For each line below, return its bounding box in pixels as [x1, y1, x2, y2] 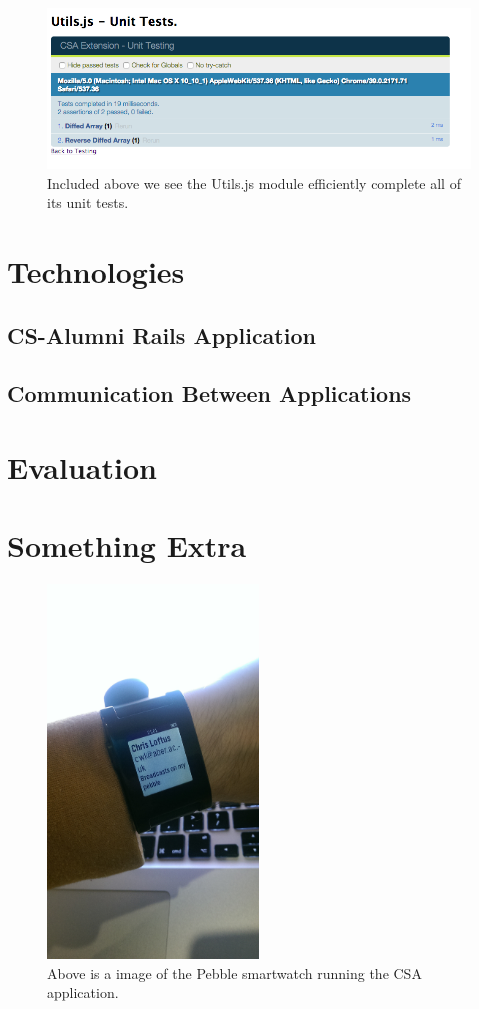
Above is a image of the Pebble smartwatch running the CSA [47, 962, 422, 983]
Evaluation [7, 447, 157, 488]
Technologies [7, 251, 185, 292]
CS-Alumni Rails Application [7, 319, 316, 350]
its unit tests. [47, 192, 129, 213]
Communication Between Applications [7, 378, 412, 409]
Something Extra [7, 525, 247, 566]
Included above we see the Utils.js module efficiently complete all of [47, 172, 461, 193]
